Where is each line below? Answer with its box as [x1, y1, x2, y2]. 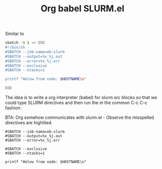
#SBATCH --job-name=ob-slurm [5, 49, 65, 54]
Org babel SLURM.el [40, 3, 125, 14]
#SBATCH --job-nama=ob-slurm [5, 129, 65, 135]
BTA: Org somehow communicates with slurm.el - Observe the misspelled [5, 114, 154, 121]
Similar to [5, 31, 25, 37]
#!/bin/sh [5, 45, 26, 50]
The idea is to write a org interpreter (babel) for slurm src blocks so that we [5, 95, 157, 101]
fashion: [5, 105, 22, 111]
